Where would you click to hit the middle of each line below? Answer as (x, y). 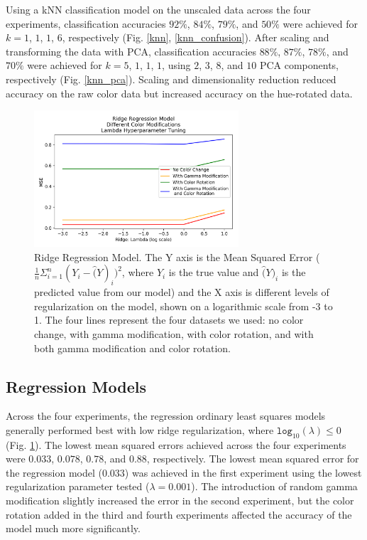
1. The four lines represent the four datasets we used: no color (169, 320)
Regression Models (76, 386)
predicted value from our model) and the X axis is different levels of (182, 292)
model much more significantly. (73, 528)
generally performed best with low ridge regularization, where (140, 429)
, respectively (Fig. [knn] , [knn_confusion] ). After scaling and (196, 37)
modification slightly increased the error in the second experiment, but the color (180, 501)
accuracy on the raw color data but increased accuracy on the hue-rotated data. (179, 93)
